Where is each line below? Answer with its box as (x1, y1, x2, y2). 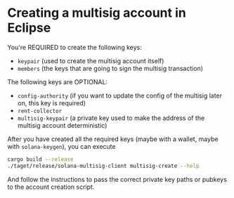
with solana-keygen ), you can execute (7, 142, 116, 150)
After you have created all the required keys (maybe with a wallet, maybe (7, 135, 219, 143)
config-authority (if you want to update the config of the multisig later (17, 91, 223, 100)
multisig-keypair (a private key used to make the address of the (17, 114, 205, 122)
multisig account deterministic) (17, 121, 108, 129)
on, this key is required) (17, 98, 86, 107)
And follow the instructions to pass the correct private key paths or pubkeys (7, 175, 227, 183)
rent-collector (17, 107, 63, 114)
